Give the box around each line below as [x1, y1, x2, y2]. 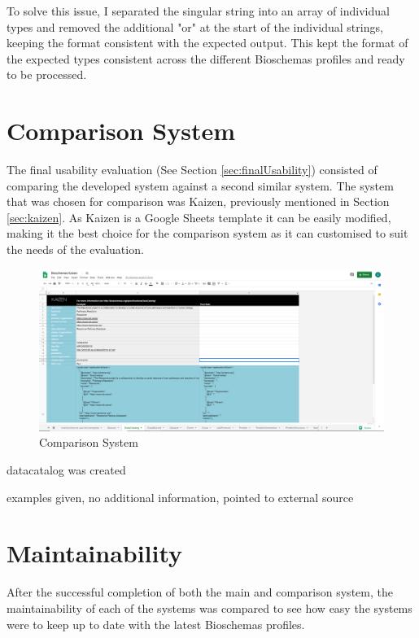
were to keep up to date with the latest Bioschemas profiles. [7, 615, 305, 632]
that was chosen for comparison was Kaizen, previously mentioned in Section [7, 193, 390, 210]
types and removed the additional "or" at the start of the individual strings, [7, 18, 383, 35]
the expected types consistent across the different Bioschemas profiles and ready [7, 50, 405, 67]
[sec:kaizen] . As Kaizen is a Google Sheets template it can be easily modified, [7, 208, 391, 225]
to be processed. [7, 66, 87, 83]
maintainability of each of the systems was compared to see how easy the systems [7, 599, 412, 616]
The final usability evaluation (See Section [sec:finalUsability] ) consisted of [7, 161, 378, 178]
